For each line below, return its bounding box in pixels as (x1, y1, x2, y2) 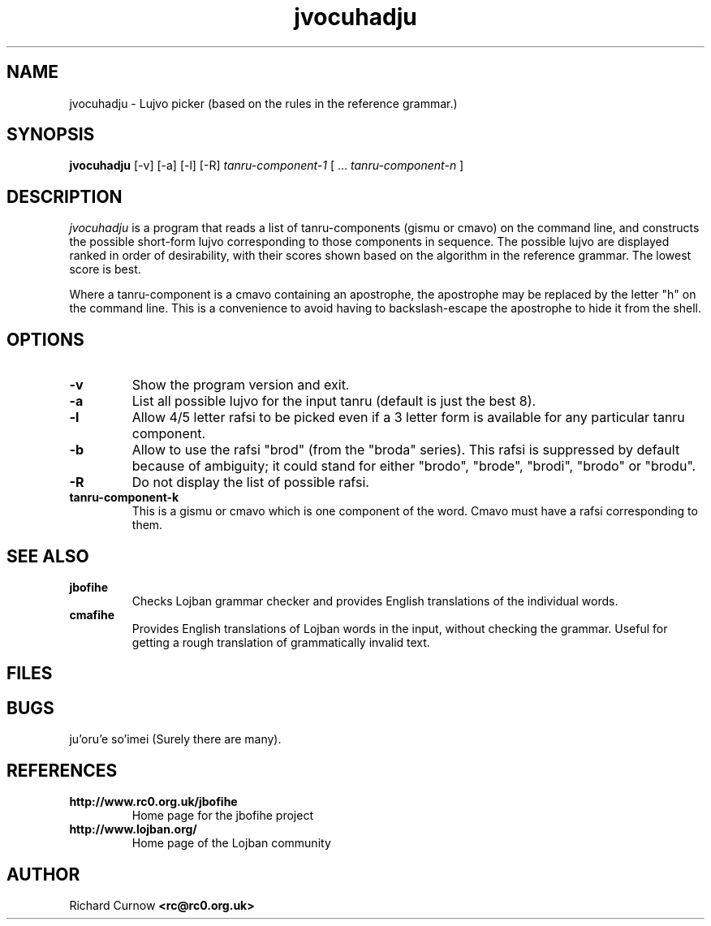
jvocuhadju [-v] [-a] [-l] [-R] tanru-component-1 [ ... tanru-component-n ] (69, 158, 464, 173)
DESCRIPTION (6, 186, 123, 207)
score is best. (69, 262, 141, 277)
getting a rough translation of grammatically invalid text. (131, 635, 430, 649)
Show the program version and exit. (131, 377, 350, 394)
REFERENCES (6, 760, 118, 781)
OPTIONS (6, 329, 84, 350)
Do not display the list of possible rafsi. (131, 474, 369, 491)
